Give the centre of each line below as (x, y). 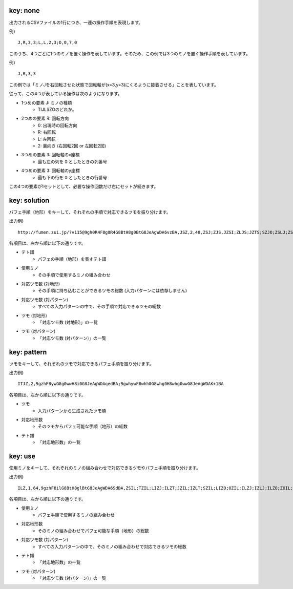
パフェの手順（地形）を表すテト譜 (72, 259)
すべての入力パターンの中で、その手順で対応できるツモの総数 (99, 306)
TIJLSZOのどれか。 (57, 109)
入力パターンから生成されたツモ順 (72, 411)
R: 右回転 (47, 132)
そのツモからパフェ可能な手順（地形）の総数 (83, 426)
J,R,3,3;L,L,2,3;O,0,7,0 (47, 42)
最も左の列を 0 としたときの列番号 (73, 162)
